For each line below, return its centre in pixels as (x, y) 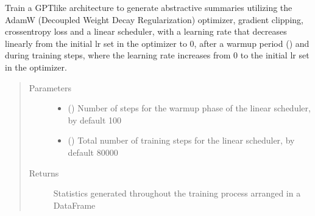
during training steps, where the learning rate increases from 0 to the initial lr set (157, 55)
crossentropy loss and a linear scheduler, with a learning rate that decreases (146, 31)
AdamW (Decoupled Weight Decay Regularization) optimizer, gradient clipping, (154, 19)
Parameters (50, 87)
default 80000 (93, 152)
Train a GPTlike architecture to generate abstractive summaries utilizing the (149, 7)
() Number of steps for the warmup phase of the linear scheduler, (189, 108)
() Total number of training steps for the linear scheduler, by (181, 140)
